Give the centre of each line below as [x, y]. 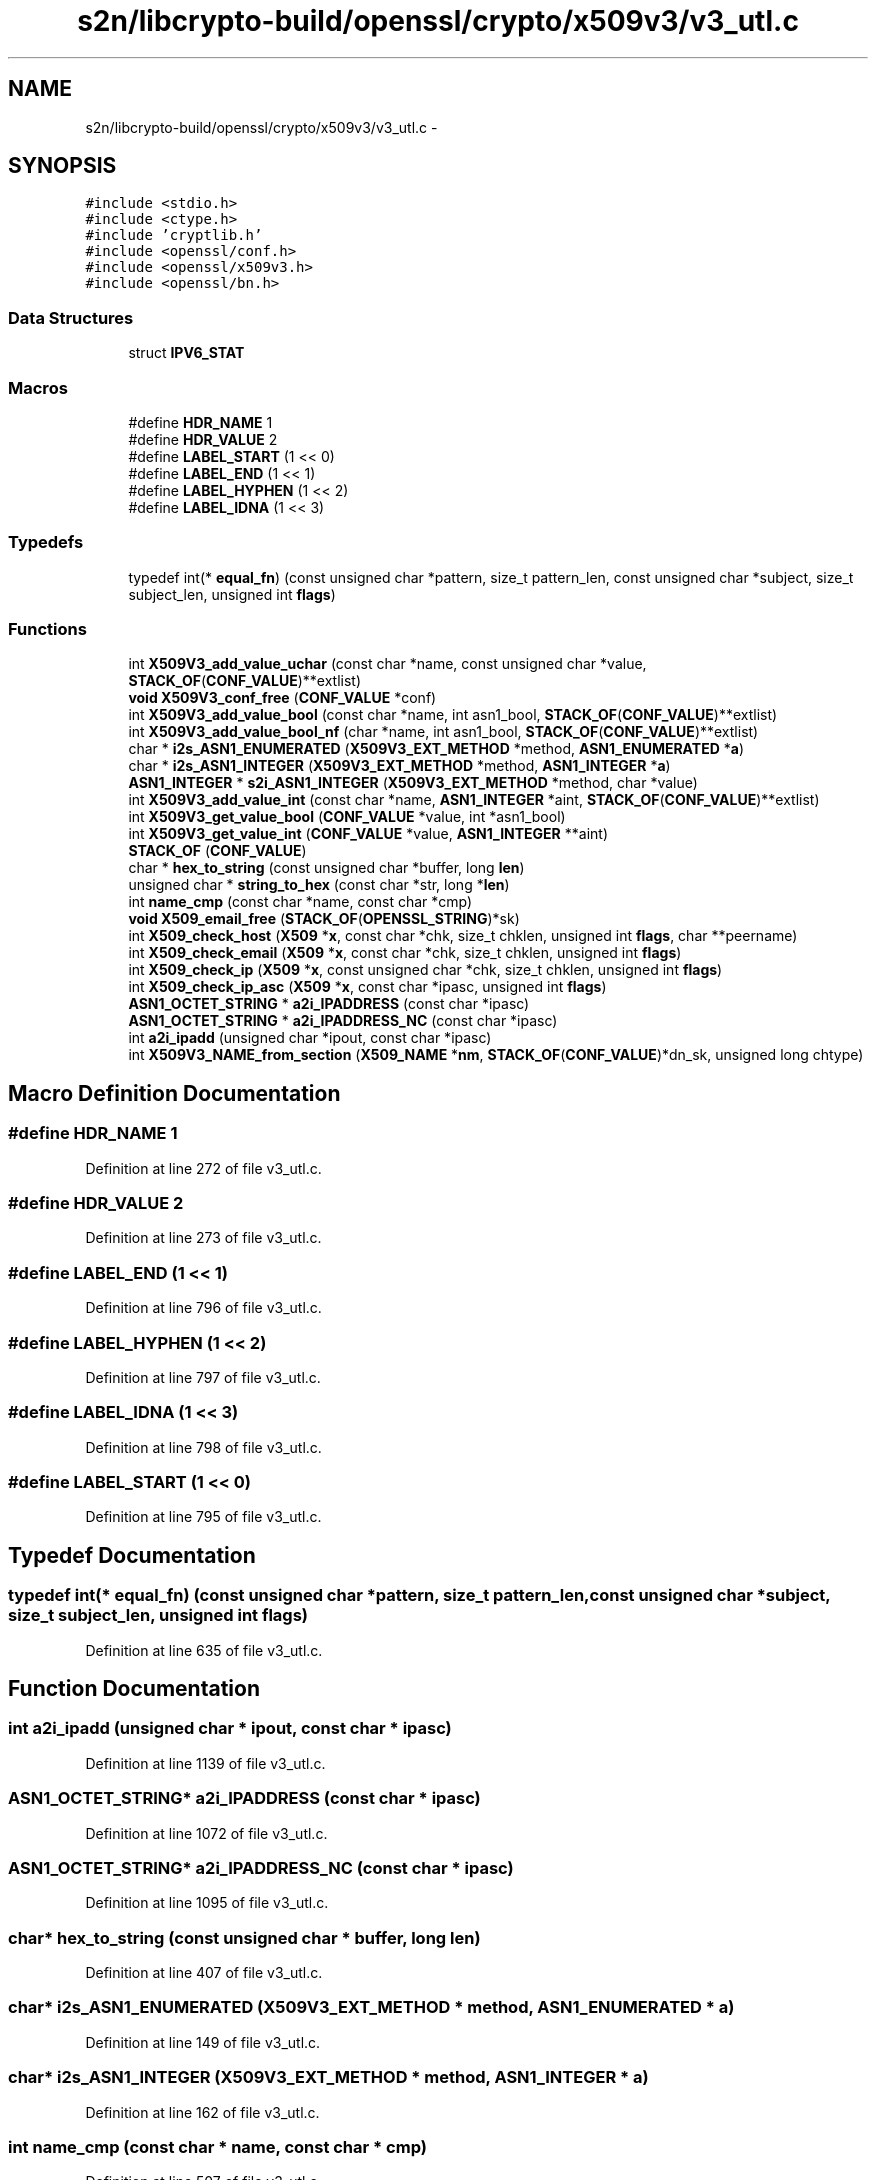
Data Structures [71, 317]
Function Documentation [134, 1689]
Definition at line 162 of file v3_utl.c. [202, 2112]
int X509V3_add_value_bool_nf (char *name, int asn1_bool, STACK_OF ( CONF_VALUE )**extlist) [443, 732]
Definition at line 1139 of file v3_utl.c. [205, 1763]
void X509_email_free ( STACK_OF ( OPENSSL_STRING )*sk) [324, 919]
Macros [38, 387]
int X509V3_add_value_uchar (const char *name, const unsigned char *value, [387, 664]
